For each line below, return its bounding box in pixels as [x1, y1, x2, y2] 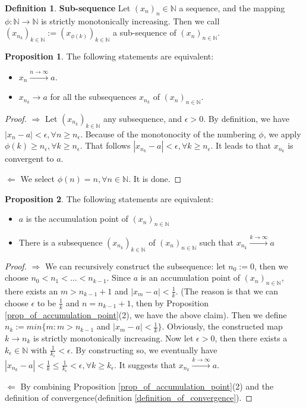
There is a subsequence [18, 236, 103, 248]
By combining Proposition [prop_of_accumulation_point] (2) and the [20, 379, 274, 392]
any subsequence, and [103, 112, 182, 124]
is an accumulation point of [140, 271, 241, 284]
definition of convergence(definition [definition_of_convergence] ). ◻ [5, 391, 253, 404]
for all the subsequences [50, 90, 137, 103]
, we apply [263, 127, 301, 140]
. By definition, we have [203, 112, 289, 124]
